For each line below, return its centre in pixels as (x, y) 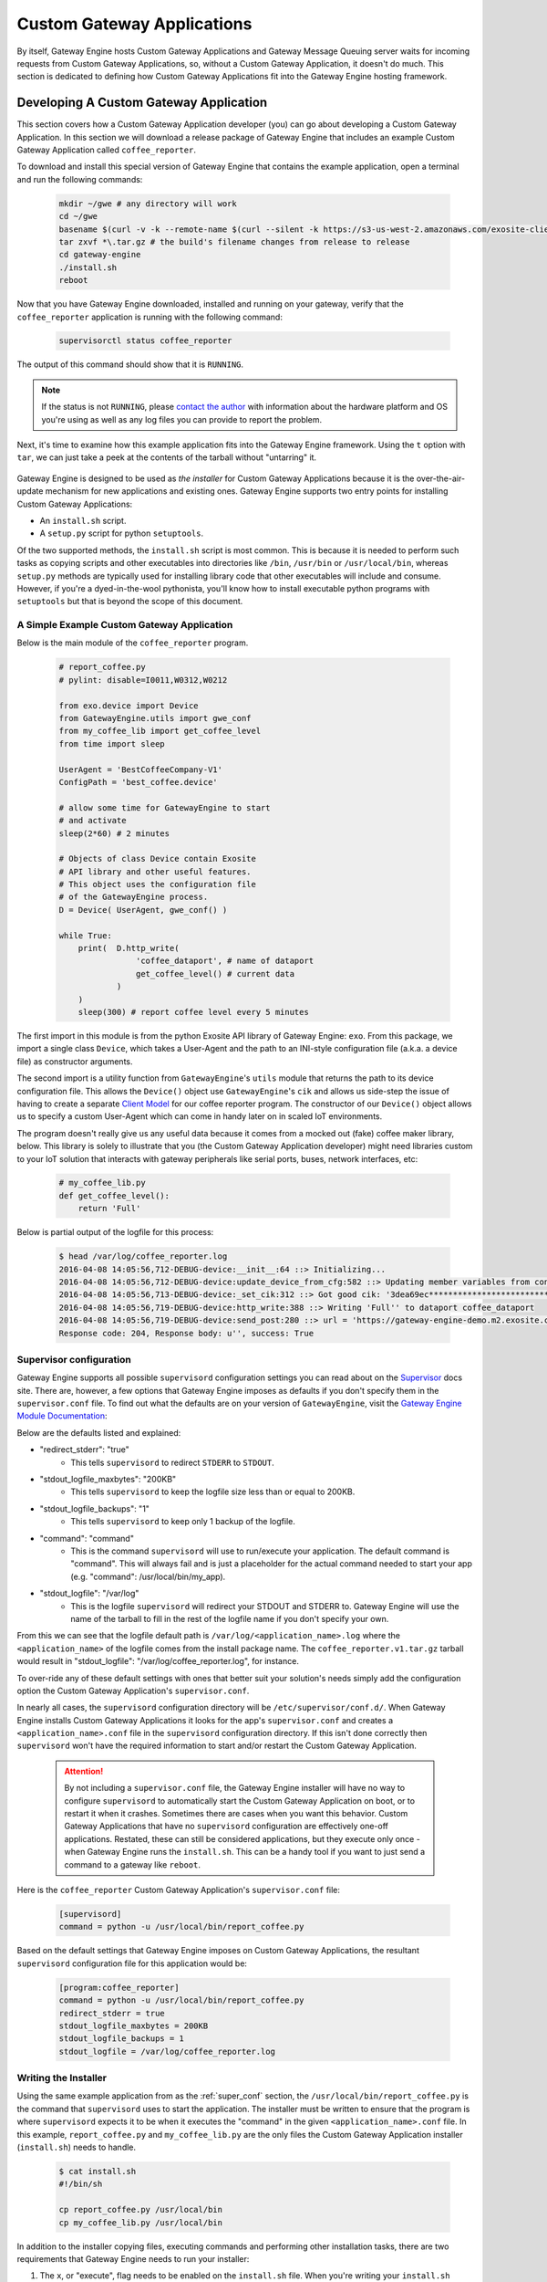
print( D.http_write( (129, 948)
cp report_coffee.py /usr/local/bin (141, 2210)
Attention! (84, 1771)
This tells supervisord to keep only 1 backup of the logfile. (183, 1522)
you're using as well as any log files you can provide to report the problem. (182, 419)
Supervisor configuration (74, 1359)
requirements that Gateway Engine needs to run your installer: (133, 2258)
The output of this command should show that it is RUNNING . (130, 364)
